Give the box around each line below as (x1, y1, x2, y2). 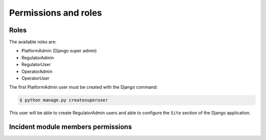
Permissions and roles (9, 7, 102, 18)
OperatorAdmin (21, 69, 53, 74)
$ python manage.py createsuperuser (19, 97, 108, 103)
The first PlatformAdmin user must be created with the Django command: (9, 84, 158, 90)
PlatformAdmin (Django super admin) (21, 48, 97, 54)
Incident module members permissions (9, 123, 133, 131)
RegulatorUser (21, 62, 51, 68)
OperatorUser (21, 75, 49, 81)
